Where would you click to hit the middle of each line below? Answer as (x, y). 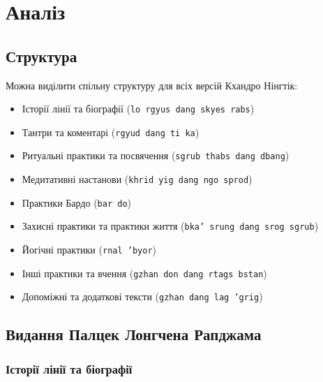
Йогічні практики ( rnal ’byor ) (89, 250)
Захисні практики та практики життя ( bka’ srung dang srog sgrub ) (170, 226)
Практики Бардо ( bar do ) (77, 202)
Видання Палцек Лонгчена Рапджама (134, 334)
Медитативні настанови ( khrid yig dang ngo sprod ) (137, 179)
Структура (42, 56)
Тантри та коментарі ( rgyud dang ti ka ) (111, 132)
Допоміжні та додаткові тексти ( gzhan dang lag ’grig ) (142, 296)
